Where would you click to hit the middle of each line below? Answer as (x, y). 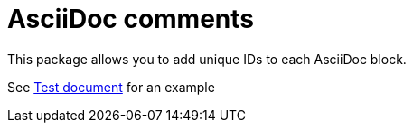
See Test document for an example (111, 87)
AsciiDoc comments (131, 19)
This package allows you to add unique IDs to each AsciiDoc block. (207, 59)
